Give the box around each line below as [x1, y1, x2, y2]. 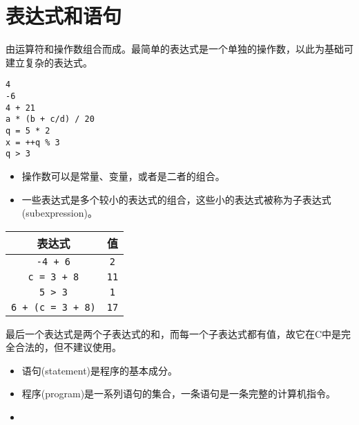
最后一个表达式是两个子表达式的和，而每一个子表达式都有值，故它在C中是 [6, 326, 342, 341]
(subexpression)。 [21, 206, 97, 220]
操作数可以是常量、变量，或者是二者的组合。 [21, 168, 225, 183]
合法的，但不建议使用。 [14, 340, 122, 354]
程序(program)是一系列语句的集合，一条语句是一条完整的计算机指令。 [21, 386, 336, 401]
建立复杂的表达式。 [6, 55, 93, 69]
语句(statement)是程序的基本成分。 [21, 363, 178, 377]
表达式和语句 [6, 1, 122, 30]
